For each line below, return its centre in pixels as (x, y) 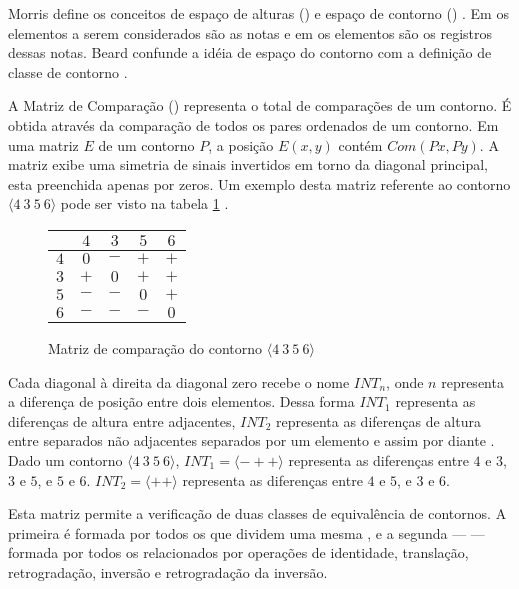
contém (360, 144)
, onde (405, 381)
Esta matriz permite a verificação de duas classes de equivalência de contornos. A (257, 513)
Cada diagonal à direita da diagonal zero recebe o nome (179, 381)
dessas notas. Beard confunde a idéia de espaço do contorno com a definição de (250, 52)
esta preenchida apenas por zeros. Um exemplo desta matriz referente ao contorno (259, 183)
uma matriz (43, 144)
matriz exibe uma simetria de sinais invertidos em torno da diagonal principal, (248, 164)
